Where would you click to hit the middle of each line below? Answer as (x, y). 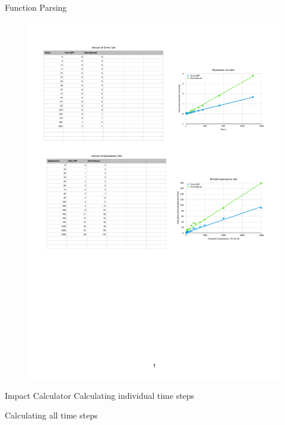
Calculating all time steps (51, 415)
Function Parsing (36, 7)
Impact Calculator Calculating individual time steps (100, 395)
